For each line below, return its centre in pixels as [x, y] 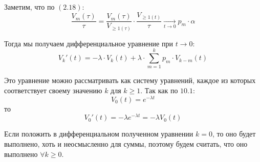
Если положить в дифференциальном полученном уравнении [99, 134]
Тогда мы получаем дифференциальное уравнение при [89, 43]
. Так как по [159, 90]
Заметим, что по [29, 7]
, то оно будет [234, 134]
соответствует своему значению [53, 90]
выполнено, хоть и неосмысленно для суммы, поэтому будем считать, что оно [126, 143]
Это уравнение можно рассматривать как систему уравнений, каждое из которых [130, 80]
